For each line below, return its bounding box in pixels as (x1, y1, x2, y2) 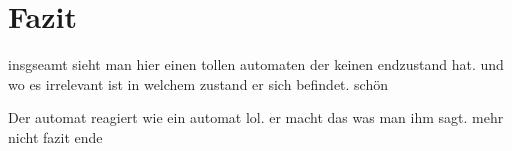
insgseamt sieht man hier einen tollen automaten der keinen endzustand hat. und (8, 54, 504, 75)
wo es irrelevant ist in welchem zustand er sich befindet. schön (8, 73, 389, 94)
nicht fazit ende (8, 126, 103, 147)
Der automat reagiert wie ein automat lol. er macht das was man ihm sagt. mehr (8, 107, 504, 128)
